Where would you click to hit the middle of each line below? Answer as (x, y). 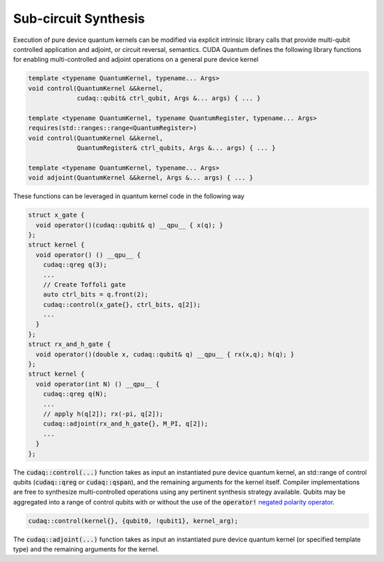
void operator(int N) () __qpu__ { (98, 384)
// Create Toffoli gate (84, 285)
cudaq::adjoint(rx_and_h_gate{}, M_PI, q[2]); (126, 424)
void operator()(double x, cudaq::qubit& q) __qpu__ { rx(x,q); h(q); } (165, 354)
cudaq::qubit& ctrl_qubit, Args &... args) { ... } (169, 98)
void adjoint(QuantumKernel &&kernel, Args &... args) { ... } (141, 178)
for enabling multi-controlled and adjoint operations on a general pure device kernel (136, 60)
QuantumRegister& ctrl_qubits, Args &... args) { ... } (176, 148)
